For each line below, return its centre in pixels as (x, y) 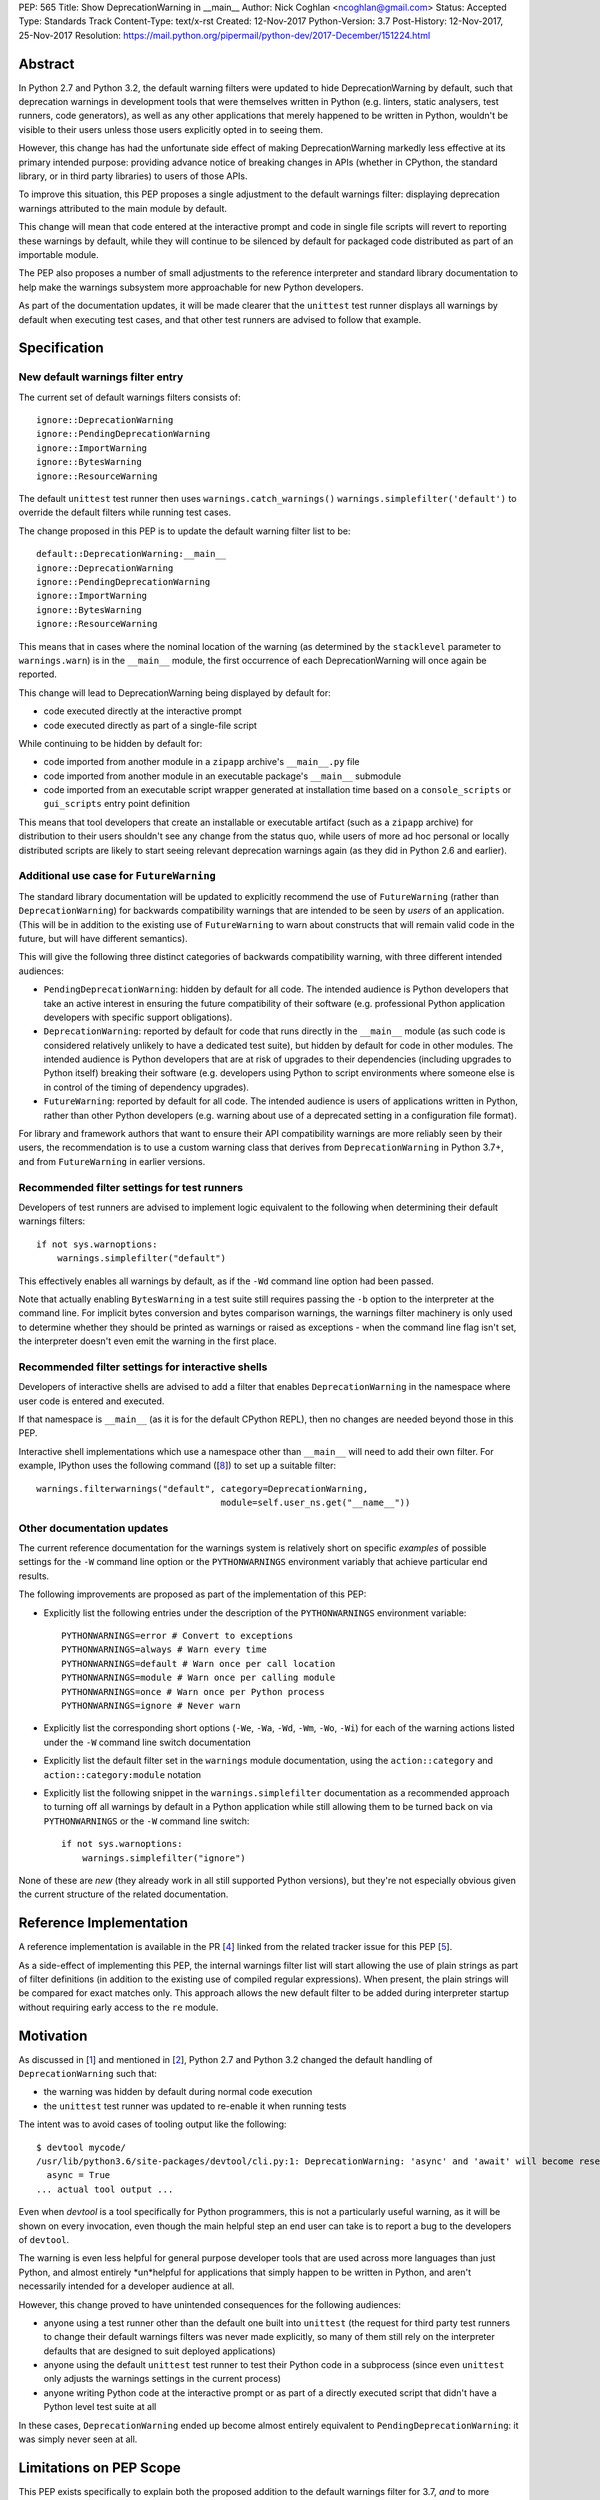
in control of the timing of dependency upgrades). (146, 1087)
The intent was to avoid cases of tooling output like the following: (152, 2124)
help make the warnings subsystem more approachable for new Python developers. (191, 287)
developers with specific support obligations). (138, 1017)
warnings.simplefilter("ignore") (164, 1858)
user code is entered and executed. (91, 1401)
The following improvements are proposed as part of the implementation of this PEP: (192, 1594)
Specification (61, 348)
